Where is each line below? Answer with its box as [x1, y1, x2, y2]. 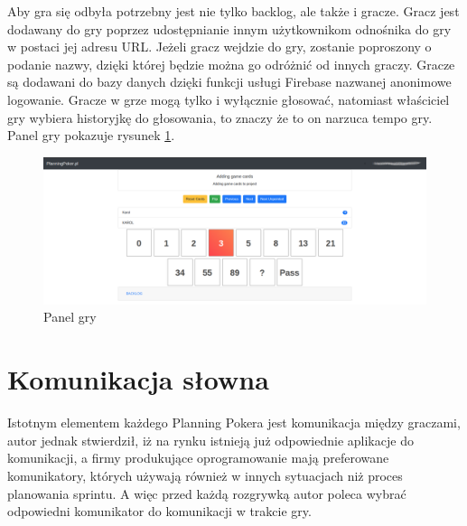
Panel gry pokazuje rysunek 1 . [7, 126, 175, 145]
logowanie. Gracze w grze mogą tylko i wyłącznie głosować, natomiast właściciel [7, 89, 450, 108]
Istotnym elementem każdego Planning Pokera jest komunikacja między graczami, [7, 413, 461, 432]
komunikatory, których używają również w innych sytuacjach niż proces [7, 465, 403, 484]
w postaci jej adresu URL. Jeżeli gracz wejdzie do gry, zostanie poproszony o [7, 37, 432, 56]
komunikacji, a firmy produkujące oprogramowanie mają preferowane [7, 448, 389, 467]
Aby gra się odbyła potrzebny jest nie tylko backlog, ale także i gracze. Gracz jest [7, 2, 460, 20]
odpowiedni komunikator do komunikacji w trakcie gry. [7, 502, 312, 521]
